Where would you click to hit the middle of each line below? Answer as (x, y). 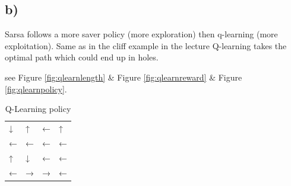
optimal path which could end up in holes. (82, 57)
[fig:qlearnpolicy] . (36, 89)
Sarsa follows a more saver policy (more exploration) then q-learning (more (141, 34)
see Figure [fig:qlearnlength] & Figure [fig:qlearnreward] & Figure (124, 77)
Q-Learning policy (38, 109)
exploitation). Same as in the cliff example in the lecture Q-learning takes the (146, 45)
